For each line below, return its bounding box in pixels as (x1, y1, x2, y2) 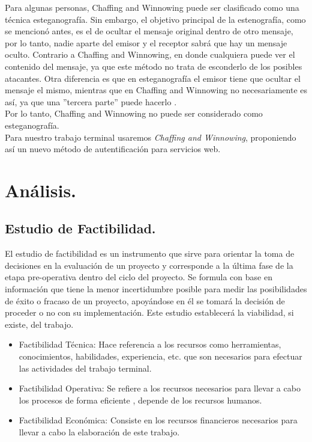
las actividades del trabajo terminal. (19, 361, 152, 374)
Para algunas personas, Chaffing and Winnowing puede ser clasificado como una (5, 1, 299, 13)
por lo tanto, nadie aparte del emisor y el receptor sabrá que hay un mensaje (5, 36, 287, 49)
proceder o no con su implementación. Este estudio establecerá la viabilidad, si (5, 306, 294, 319)
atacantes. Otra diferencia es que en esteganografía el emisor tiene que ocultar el (5, 72, 301, 84)
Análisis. (5, 177, 77, 202)
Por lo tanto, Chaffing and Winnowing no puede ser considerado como (5, 107, 263, 120)
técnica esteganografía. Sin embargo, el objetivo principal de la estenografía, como (5, 13, 306, 25)
